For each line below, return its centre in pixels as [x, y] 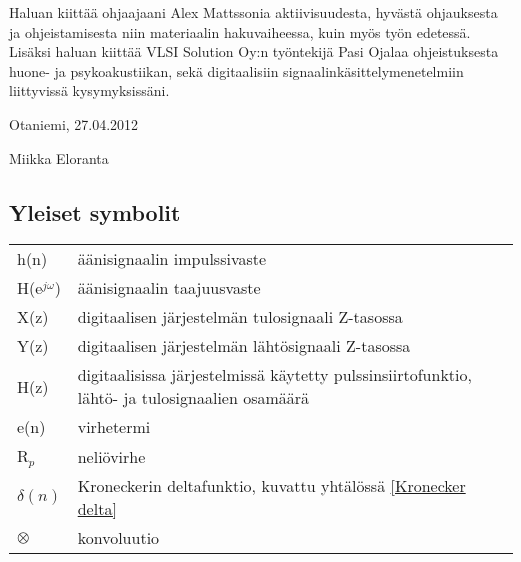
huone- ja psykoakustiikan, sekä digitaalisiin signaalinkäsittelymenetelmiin [236, 70]
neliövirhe [111, 456]
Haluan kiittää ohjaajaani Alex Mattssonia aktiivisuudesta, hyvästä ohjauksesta [253, 12]
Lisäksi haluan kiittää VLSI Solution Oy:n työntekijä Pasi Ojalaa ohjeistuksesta [254, 51]
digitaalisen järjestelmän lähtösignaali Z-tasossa [244, 346]
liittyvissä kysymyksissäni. [89, 90]
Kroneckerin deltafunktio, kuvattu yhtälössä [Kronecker [271, 486]
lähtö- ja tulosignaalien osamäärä [193, 398]
